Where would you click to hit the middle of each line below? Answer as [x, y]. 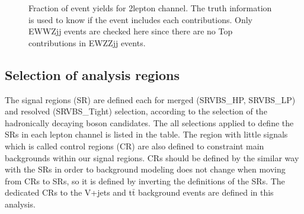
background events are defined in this [206, 192]
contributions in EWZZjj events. [87, 42]
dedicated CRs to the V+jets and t [68, 192]
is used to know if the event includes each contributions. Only [140, 19]
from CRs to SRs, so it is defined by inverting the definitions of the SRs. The [145, 181]
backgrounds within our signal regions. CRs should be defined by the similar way [152, 157]
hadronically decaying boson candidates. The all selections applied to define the [149, 122]
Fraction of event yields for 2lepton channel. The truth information [150, 8]
